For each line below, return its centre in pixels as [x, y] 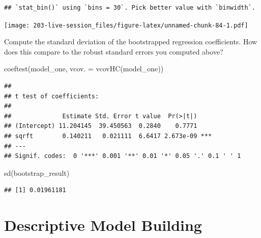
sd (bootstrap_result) [37, 173]
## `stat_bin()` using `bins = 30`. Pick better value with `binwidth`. [130, 8]
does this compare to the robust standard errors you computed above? [114, 51]
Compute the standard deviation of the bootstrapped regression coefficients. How [131, 42]
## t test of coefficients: [52, 96]
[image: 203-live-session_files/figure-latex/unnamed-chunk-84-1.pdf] [126, 25]
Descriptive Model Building [103, 225]
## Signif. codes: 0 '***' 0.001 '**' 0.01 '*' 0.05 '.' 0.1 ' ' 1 [123, 156]
